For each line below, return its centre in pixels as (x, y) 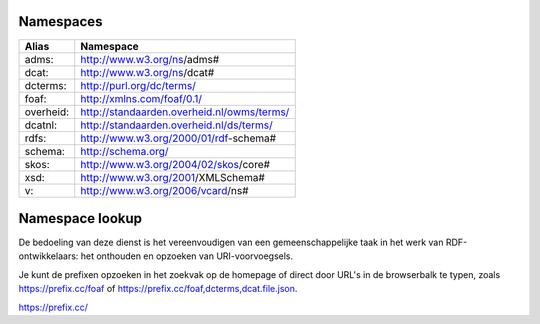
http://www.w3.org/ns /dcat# (147, 72)
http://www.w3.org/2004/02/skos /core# (175, 164)
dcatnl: (40, 125)
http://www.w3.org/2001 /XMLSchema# (172, 177)
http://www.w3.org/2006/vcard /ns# (164, 190)
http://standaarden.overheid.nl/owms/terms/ (185, 112)
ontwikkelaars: (48, 256)
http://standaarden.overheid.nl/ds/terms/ (177, 125)
